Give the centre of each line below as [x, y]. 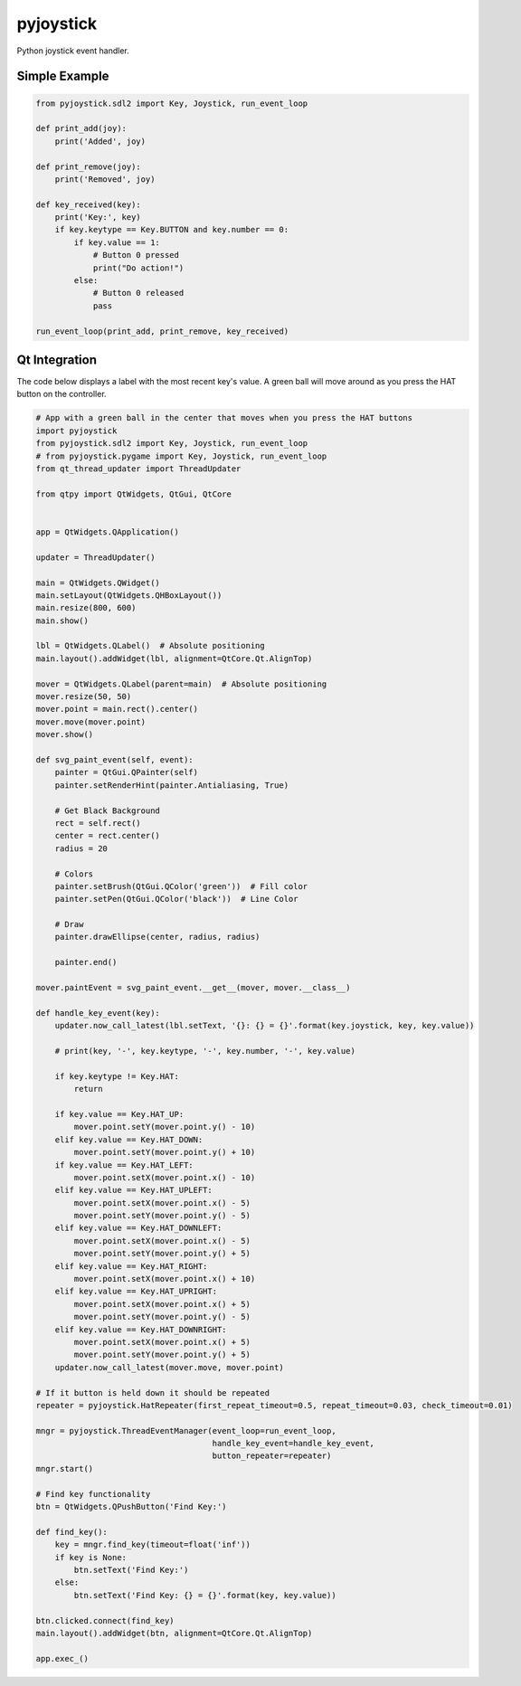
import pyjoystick [76, 431]
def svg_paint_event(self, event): [114, 760]
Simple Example [63, 76]
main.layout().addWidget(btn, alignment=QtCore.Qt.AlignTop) [174, 1633]
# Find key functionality [93, 1494]
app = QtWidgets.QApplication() [108, 532]
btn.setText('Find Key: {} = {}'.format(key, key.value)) [205, 1595]
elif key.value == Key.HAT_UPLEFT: [133, 1190]
